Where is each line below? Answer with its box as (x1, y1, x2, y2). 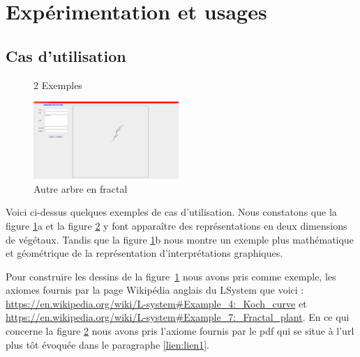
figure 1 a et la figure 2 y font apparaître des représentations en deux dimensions (6, 218, 347, 232)
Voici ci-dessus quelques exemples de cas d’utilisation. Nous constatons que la (6, 205, 337, 219)
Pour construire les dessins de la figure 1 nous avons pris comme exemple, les (6, 269, 336, 283)
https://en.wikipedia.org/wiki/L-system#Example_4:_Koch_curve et (6, 296, 307, 310)
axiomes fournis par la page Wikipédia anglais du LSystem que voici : (6, 283, 304, 297)
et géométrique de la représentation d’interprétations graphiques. (6, 246, 283, 260)
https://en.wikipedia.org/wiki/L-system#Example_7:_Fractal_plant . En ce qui (6, 310, 350, 324)
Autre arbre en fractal (33, 181, 128, 196)
